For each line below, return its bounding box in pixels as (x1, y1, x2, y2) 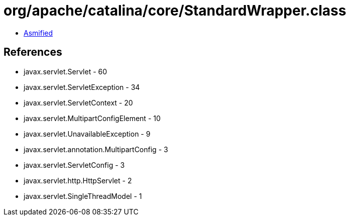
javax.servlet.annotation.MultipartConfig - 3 (24, 145, 168, 154)
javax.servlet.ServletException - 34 (24, 82, 140, 91)
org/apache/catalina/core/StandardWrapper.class (4, 2, 346, 19)
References (4, 46, 62, 59)
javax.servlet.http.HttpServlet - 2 (24, 176, 132, 185)
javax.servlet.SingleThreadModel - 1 (24, 191, 142, 200)
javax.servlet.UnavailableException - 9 (24, 129, 151, 138)
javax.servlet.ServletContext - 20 (24, 98, 133, 107)
